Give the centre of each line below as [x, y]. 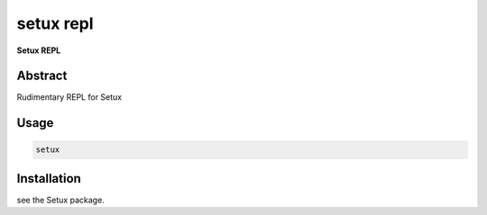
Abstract [42, 76]
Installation [49, 179]
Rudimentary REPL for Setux [69, 97]
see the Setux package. [61, 200]
